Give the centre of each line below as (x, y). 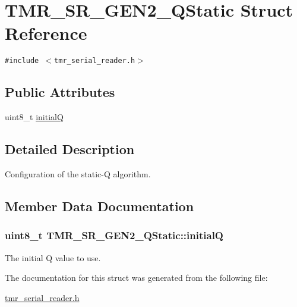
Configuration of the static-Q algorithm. (78, 173)
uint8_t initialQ (34, 117)
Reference (46, 33)
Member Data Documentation (99, 206)
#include (22, 61)
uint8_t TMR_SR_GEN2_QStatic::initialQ (114, 235)
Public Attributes (60, 92)
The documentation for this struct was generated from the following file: (136, 278)
